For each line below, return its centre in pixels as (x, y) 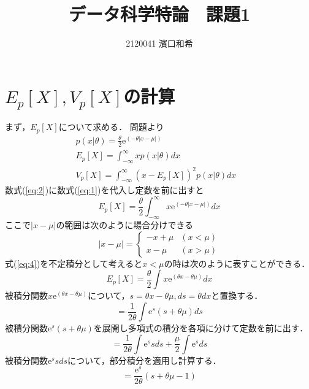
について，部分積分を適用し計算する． (144, 360)
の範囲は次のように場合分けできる (125, 225)
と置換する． (237, 295)
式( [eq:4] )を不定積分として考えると (74, 263)
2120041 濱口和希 (159, 43)
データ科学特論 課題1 (159, 14)
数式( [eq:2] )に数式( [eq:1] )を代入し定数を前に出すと (105, 190)
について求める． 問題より (111, 127)
